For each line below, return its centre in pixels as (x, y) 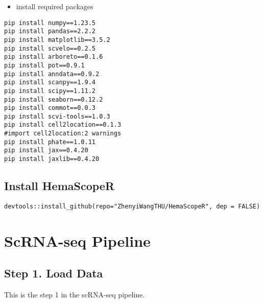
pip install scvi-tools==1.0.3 (57, 116)
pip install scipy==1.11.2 (50, 91)
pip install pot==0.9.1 (44, 65)
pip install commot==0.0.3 (50, 108)
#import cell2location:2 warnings (63, 134)
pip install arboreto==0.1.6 (54, 57)
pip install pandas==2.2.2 (50, 31)
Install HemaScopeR (59, 186)
